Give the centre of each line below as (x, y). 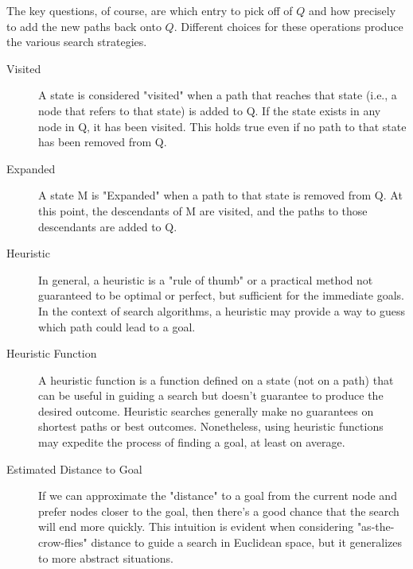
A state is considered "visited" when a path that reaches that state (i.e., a (218, 95)
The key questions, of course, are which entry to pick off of (150, 10)
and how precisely (353, 10)
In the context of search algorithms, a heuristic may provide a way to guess (222, 310)
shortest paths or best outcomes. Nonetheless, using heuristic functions (211, 426)
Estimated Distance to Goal (74, 468)
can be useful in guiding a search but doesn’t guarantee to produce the (211, 395)
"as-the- (376, 526)
